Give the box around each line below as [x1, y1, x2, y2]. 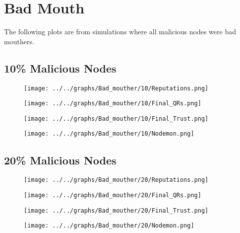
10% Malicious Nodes [4, 60, 117, 76]
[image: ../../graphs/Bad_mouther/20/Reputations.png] [24, 176, 209, 184]
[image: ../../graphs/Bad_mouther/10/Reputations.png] [24, 84, 209, 92]
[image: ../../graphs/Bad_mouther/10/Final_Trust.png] [24, 115, 209, 122]
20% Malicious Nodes [4, 152, 117, 167]
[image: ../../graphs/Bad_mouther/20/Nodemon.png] [24, 222, 194, 230]
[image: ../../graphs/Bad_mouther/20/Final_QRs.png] [24, 192, 201, 199]
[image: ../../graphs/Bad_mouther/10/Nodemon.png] [24, 130, 194, 138]
